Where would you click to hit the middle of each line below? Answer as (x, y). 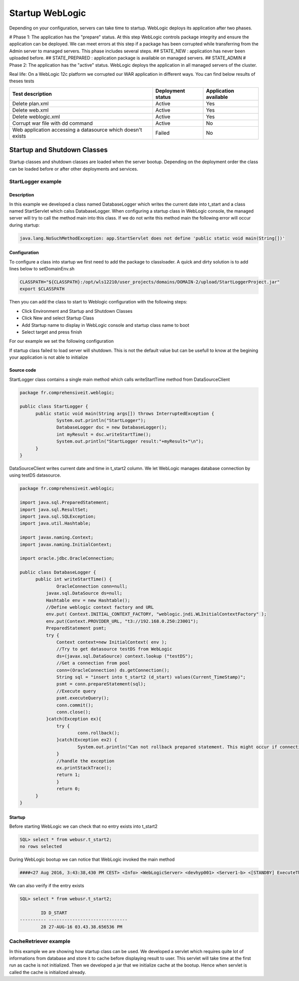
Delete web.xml (30, 110)
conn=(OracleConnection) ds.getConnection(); (113, 670)
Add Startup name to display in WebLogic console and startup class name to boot (105, 325)
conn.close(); (74, 712)
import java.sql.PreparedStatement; (65, 502)
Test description (32, 94)
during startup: (24, 225)
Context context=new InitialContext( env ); (112, 642)
